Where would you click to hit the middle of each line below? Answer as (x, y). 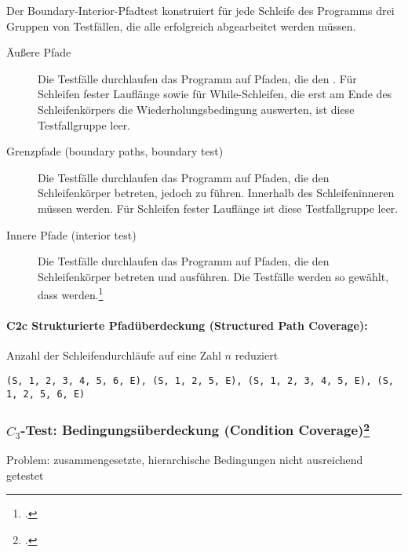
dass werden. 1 (71, 293)
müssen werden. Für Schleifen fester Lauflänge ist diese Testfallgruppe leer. (218, 208)
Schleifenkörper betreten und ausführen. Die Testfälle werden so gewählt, (213, 276)
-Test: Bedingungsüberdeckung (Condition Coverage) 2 (195, 429)
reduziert (257, 355)
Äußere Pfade (39, 52)
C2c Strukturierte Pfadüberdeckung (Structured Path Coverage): (187, 325)
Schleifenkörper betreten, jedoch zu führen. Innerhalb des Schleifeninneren (216, 193)
